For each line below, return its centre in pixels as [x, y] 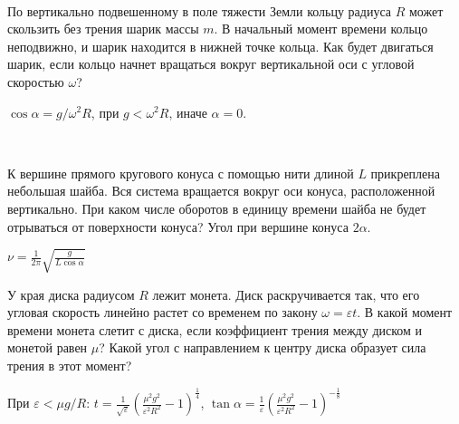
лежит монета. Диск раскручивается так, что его [286, 294]
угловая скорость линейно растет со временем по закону [163, 312]
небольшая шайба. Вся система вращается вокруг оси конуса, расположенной [221, 191]
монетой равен [48, 347]
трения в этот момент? [70, 366]
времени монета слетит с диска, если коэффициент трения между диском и [215, 329]
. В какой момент [405, 312]
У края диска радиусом [71, 294]
